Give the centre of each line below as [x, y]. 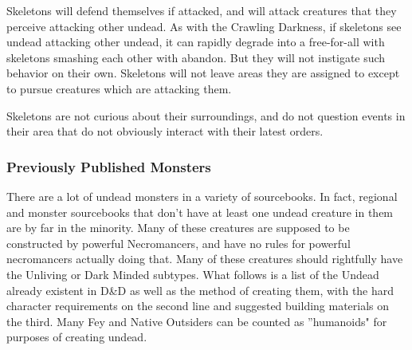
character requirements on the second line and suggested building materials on [198, 306]
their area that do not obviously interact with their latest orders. [165, 131]
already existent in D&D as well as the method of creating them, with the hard [200, 290]
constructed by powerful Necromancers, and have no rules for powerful [179, 243]
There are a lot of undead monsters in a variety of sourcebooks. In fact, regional [202, 196]
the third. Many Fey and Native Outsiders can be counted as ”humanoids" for [197, 321]
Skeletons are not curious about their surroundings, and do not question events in [206, 115]
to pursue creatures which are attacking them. [119, 88]
